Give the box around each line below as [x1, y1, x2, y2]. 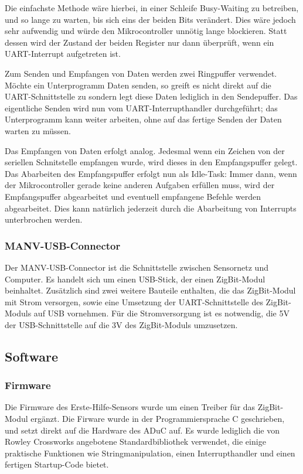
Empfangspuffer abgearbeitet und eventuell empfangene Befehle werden [5, 190, 261, 202]
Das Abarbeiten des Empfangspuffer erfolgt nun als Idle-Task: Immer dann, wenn [5, 167, 297, 179]
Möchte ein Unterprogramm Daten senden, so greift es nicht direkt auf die [5, 79, 271, 91]
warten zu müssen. [5, 124, 71, 137]
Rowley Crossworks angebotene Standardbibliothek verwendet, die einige [5, 435, 266, 448]
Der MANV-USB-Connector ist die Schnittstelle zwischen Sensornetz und [5, 261, 268, 273]
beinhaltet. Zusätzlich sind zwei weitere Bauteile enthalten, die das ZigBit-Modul [5, 284, 296, 296]
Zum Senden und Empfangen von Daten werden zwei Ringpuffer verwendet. [5, 67, 277, 79]
